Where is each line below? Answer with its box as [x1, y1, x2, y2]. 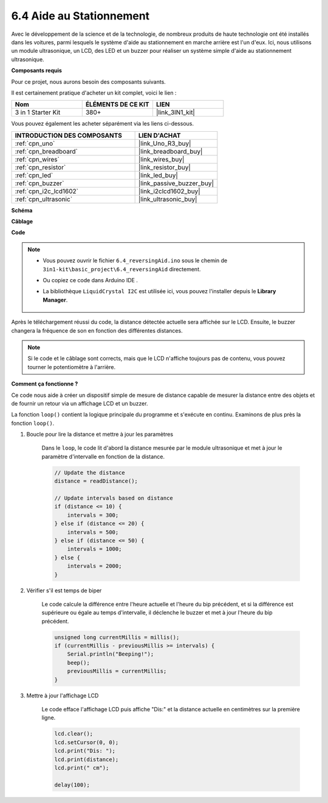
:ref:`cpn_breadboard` [15, 147, 78, 155]
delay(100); [54, 781, 91, 788]
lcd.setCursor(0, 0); [54, 739, 119, 746]
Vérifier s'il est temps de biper [26, 586, 102, 594]
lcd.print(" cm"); [54, 764, 109, 771]
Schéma [11, 206, 33, 214]
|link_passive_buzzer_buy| [138, 179, 214, 188]
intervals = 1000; [67, 546, 122, 552]
